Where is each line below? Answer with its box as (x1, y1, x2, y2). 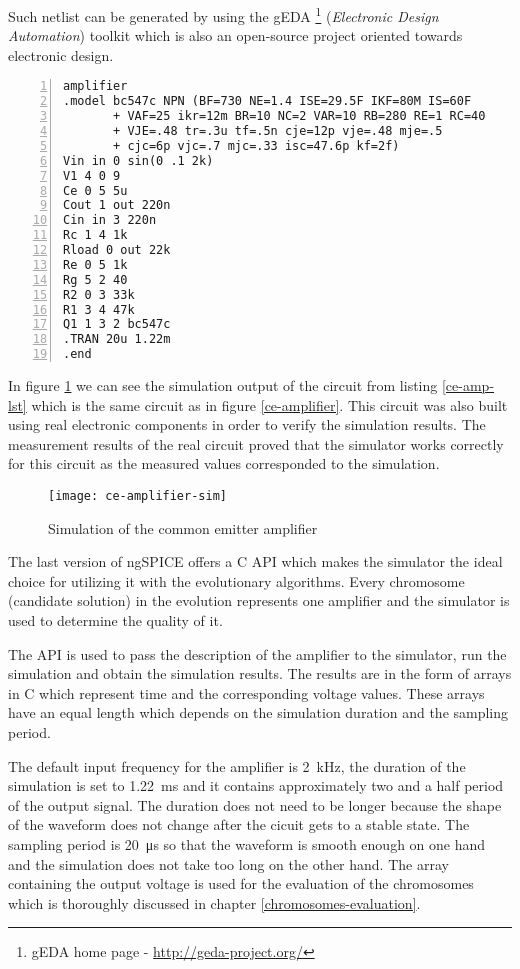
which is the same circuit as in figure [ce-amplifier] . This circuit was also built (31, 394, 508, 415)
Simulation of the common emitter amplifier (48, 517, 318, 538)
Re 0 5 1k (63, 257, 128, 272)
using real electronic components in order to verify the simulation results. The (8, 414, 486, 435)
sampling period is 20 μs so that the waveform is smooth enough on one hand (8, 834, 486, 854)
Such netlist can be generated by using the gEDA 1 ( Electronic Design (8, 3, 439, 26)
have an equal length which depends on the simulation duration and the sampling (8, 702, 509, 723)
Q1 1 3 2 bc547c (63, 317, 171, 332)
